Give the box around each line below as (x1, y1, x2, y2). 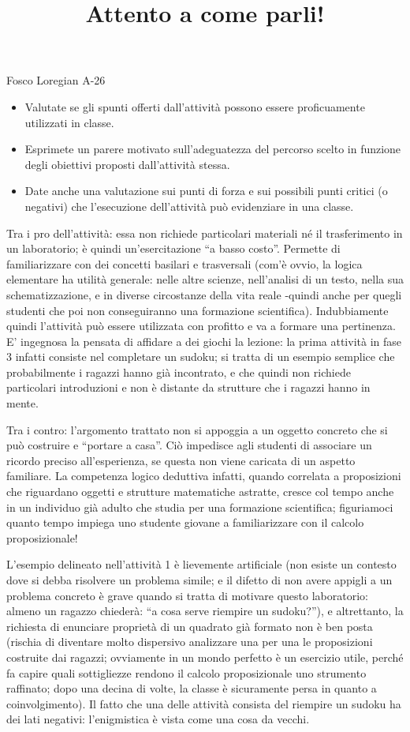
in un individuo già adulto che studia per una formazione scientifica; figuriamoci (6, 498, 393, 515)
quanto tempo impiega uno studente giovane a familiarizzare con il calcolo (6, 514, 364, 531)
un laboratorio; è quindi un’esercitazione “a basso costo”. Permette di (6, 240, 341, 257)
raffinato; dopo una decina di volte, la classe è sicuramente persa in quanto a (6, 680, 377, 696)
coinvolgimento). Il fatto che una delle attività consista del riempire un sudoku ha (6, 695, 401, 711)
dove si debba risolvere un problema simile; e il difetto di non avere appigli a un (6, 572, 393, 587)
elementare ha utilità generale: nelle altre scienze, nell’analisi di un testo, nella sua (6, 271, 404, 287)
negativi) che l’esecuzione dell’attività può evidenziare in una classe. (24, 197, 354, 214)
